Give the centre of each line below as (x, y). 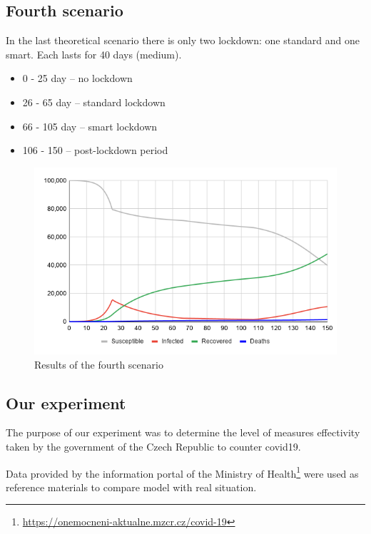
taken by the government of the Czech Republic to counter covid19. (153, 446)
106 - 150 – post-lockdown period (95, 150)
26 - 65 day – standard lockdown (94, 102)
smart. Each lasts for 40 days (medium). (94, 54)
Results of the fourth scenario (99, 364)
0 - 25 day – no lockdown (77, 78)
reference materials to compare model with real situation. (131, 487)
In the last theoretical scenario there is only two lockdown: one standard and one (183, 40)
